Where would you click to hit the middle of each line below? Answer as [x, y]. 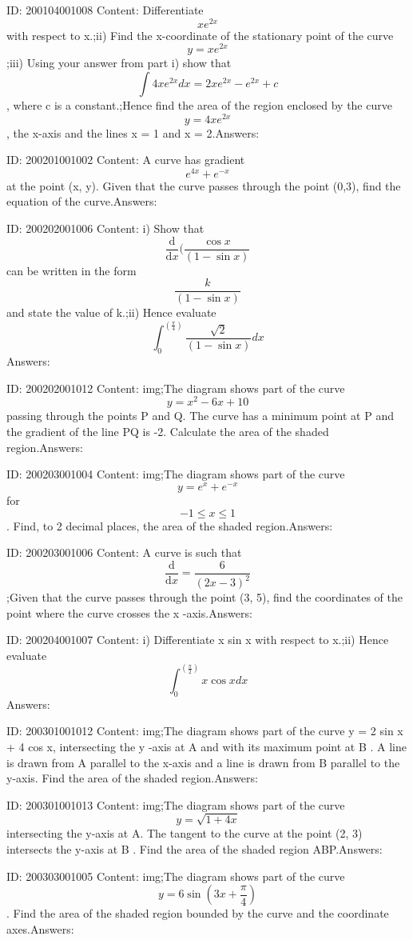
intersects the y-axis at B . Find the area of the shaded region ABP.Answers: [195, 849]
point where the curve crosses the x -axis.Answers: [129, 612]
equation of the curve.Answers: [82, 201]
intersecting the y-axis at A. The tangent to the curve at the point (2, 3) [185, 833]
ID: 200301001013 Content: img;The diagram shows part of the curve [176, 804]
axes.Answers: [40, 928]
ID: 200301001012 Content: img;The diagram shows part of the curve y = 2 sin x [205, 731]
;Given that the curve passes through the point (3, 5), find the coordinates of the [205, 597]
